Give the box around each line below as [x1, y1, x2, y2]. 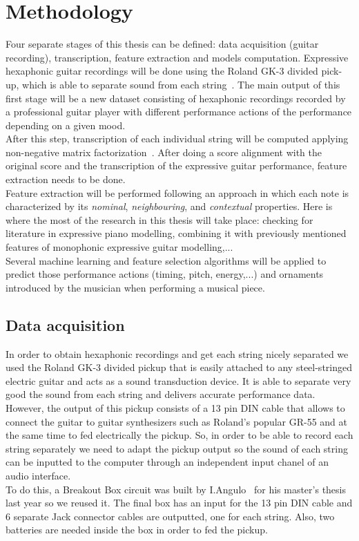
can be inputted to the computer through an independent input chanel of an [6, 455, 329, 469]
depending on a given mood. [6, 117, 126, 132]
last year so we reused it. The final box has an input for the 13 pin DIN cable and [6, 495, 353, 510]
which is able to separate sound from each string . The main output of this [22, 77, 340, 91]
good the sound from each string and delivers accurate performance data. [6, 387, 316, 401]
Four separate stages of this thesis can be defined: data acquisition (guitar [6, 37, 319, 51]
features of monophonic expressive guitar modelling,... [6, 240, 233, 254]
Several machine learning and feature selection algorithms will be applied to [6, 253, 327, 267]
